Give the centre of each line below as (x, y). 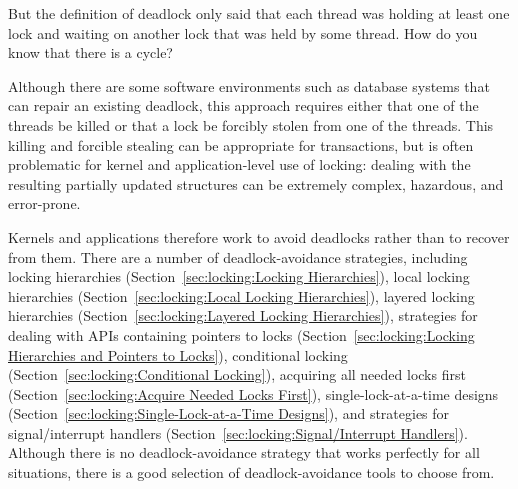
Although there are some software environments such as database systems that (249, 85)
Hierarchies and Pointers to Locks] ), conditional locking (178, 354)
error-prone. (44, 203)
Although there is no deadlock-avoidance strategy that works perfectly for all (244, 452)
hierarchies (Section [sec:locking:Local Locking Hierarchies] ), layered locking (241, 295)
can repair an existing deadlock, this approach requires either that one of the (243, 105)
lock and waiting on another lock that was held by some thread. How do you (243, 32)
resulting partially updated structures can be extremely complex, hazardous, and (256, 183)
